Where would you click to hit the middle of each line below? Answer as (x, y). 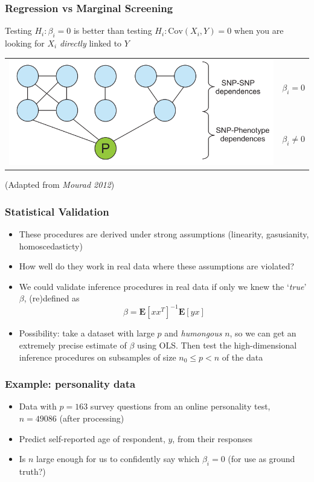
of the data (242, 357)
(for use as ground (261, 459)
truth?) (32, 471)
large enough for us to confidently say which (118, 459)
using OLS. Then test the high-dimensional (217, 345)
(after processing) (92, 418)
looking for (25, 43)
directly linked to (91, 43)
